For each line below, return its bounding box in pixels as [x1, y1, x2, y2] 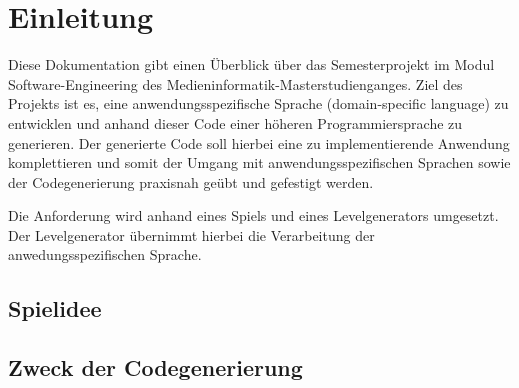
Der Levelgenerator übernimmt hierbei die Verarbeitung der [8, 224, 375, 245]
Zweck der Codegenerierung [8, 352, 303, 383]
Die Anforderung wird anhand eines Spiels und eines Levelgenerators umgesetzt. [8, 205, 499, 226]
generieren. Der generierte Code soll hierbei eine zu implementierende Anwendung [8, 132, 510, 153]
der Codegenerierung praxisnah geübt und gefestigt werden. [8, 171, 374, 192]
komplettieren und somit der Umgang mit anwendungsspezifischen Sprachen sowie [8, 152, 511, 173]
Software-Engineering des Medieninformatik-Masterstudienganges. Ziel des [8, 73, 463, 94]
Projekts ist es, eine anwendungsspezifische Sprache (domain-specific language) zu [8, 93, 509, 114]
